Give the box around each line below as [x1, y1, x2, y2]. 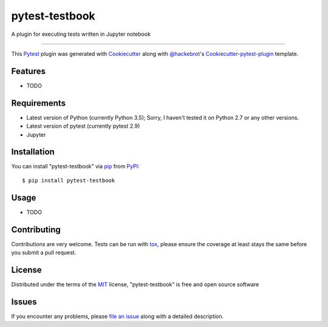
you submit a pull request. [11, 249, 77, 256]
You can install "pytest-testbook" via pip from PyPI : [11, 163, 140, 170]
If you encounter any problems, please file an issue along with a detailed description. [11, 312, 224, 320]
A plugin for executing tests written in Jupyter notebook [11, 30, 151, 38]
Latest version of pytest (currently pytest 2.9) [26, 122, 140, 130]
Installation [11, 146, 55, 157]
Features [11, 66, 46, 76]
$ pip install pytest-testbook [22, 177, 115, 184]
